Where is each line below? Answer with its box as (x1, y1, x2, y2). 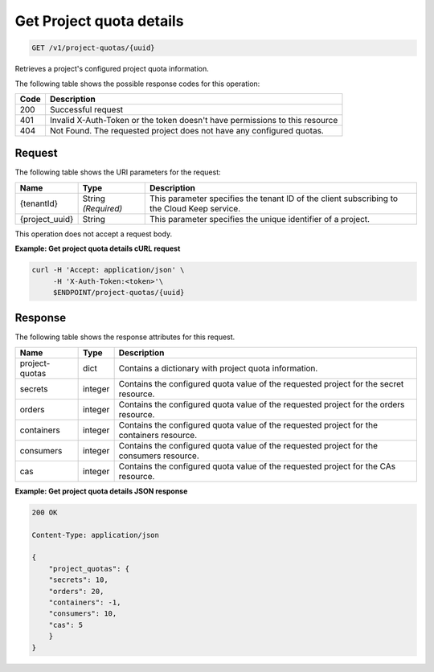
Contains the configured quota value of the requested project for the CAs (118, 461, 396, 472)
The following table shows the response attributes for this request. (14, 332, 235, 342)
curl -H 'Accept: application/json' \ (31, 265, 185, 275)
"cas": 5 (48, 620, 84, 629)
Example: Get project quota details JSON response (14, 486, 188, 496)
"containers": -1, (48, 597, 121, 607)
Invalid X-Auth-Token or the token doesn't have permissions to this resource (49, 114, 338, 125)
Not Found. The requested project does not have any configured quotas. (49, 125, 325, 136)
